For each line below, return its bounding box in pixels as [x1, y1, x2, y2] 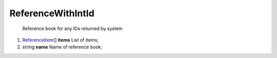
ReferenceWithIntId [9, 8, 95, 19]
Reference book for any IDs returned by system [22, 25, 123, 32]
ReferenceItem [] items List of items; [22, 37, 98, 43]
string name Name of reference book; [22, 44, 103, 50]
